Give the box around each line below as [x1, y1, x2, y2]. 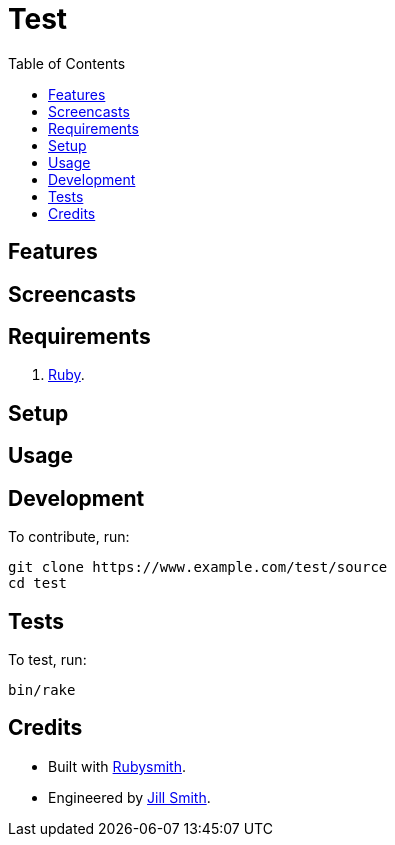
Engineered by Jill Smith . [48, 788, 211, 806]
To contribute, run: [8, 528, 130, 546]
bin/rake [8, 681, 76, 698]
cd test [8, 575, 68, 592]
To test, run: [8, 650, 87, 668]
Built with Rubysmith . [48, 757, 186, 775]
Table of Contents [8, 54, 126, 72]
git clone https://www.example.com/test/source [8, 559, 388, 576]
